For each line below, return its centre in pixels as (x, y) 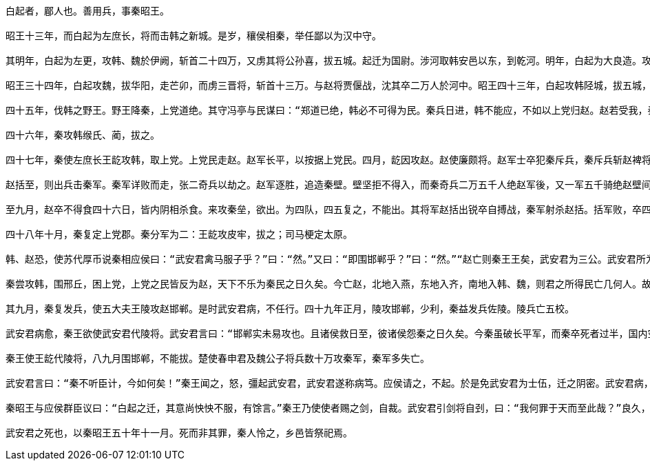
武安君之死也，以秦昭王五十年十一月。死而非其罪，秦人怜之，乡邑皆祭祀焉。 (179, 433)
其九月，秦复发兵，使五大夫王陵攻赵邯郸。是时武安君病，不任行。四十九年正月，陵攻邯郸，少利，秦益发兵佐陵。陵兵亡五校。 (290, 309)
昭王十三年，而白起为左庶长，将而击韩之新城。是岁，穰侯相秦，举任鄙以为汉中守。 (193, 36)
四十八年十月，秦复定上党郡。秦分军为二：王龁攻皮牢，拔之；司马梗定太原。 (179, 234)
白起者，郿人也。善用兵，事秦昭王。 (87, 11)
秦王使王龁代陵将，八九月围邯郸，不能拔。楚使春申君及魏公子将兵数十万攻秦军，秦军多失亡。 (218, 358)
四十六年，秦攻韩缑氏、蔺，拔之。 (83, 135)
